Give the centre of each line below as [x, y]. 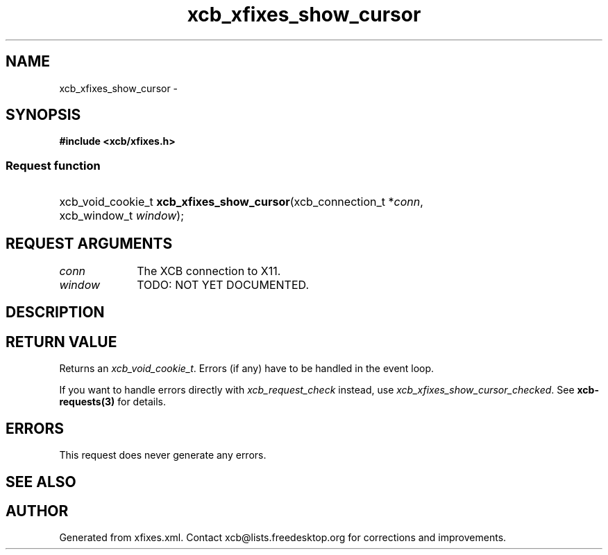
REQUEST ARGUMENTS [89, 243]
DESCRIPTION [55, 312]
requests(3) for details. [113, 402]
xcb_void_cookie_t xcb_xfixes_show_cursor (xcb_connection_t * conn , [241, 202]
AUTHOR [37, 511]
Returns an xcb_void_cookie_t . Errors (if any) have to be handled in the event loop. [247, 369]
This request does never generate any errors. [163, 455]
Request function [53, 165]
